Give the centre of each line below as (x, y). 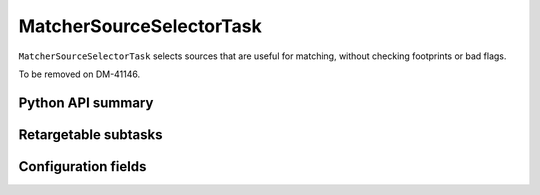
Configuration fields (82, 166)
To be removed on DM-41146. (79, 74)
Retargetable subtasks (91, 134)
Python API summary (86, 102)
